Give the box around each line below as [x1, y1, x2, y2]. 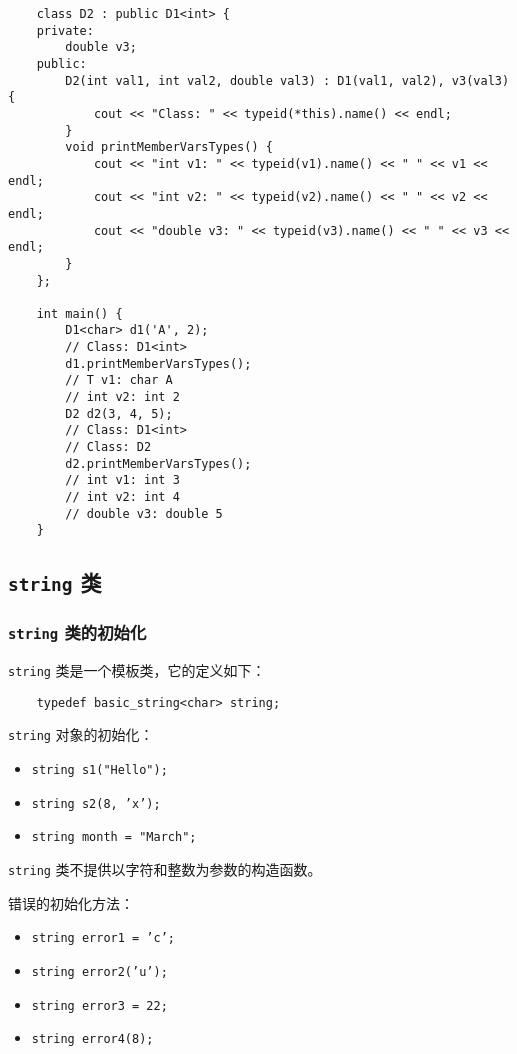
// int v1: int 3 [65, 473, 180, 488]
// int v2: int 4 [65, 490, 180, 505]
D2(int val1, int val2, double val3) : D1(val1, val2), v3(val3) [65, 73, 510, 88]
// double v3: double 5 [65, 506, 223, 521]
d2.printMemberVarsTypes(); [65, 456, 252, 471]
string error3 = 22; [31, 998, 168, 1013]
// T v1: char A [65, 373, 173, 388]
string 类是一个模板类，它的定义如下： [8, 660, 266, 681]
